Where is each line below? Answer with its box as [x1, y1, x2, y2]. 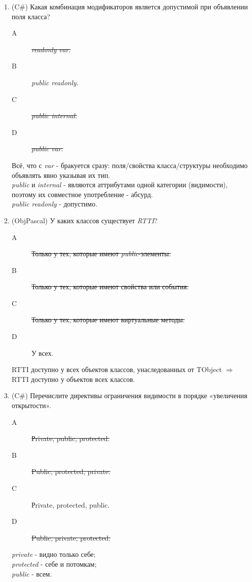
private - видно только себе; [11, 549, 96, 559]
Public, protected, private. [31, 466, 110, 477]
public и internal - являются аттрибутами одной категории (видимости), [11, 179, 228, 190]
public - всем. [11, 568, 52, 579]
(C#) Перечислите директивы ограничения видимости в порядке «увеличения [11, 390, 248, 401]
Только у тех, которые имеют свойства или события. [31, 281, 189, 292]
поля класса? [11, 11, 50, 21]
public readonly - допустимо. [11, 199, 98, 209]
